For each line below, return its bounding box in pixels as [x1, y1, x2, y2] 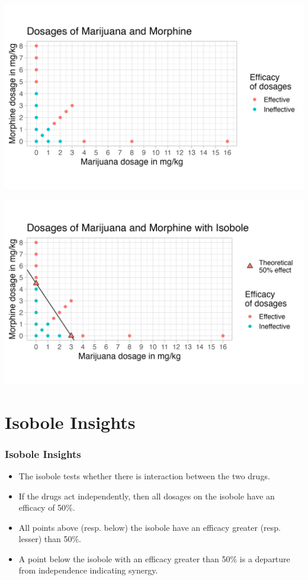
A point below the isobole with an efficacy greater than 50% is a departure [18, 552, 290, 565]
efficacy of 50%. [18, 501, 75, 514]
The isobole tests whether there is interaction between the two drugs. [18, 469, 270, 482]
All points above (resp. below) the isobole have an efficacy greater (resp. [18, 521, 281, 533]
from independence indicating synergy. [18, 564, 158, 576]
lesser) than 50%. [18, 533, 81, 545]
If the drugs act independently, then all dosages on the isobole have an [18, 489, 275, 502]
